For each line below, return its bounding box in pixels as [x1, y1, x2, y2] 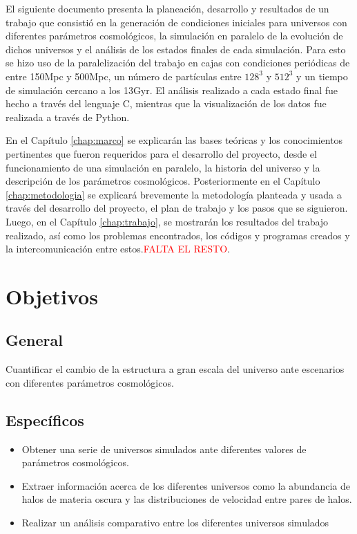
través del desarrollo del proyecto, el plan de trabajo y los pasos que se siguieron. [6, 201, 348, 215]
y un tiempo [296, 68, 348, 83]
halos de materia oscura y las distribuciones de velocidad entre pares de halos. [21, 492, 352, 506]
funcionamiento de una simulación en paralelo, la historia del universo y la [6, 160, 320, 174]
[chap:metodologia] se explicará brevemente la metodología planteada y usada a [6, 187, 342, 201]
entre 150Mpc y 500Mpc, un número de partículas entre [6, 68, 242, 83]
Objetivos [6, 282, 98, 310]
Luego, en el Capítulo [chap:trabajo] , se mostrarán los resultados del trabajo [6, 214, 329, 228]
